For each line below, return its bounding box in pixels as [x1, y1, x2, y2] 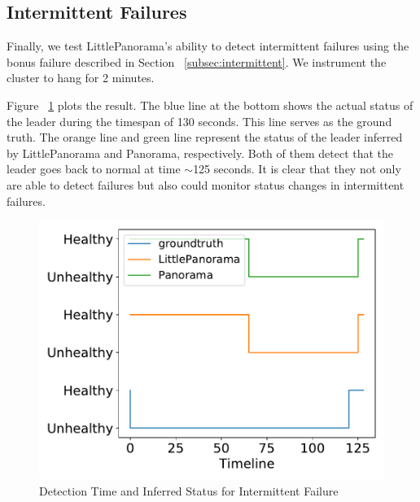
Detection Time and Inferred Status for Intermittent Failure [39, 482, 339, 499]
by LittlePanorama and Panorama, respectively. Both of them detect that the [7, 144, 394, 161]
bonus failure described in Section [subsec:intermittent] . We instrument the [7, 53, 387, 70]
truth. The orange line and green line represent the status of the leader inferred [7, 129, 403, 146]
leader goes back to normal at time [7, 160, 181, 177]
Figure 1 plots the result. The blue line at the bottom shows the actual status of [7, 96, 413, 113]
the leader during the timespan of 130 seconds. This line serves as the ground [7, 112, 392, 129]
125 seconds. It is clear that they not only [193, 160, 401, 177]
